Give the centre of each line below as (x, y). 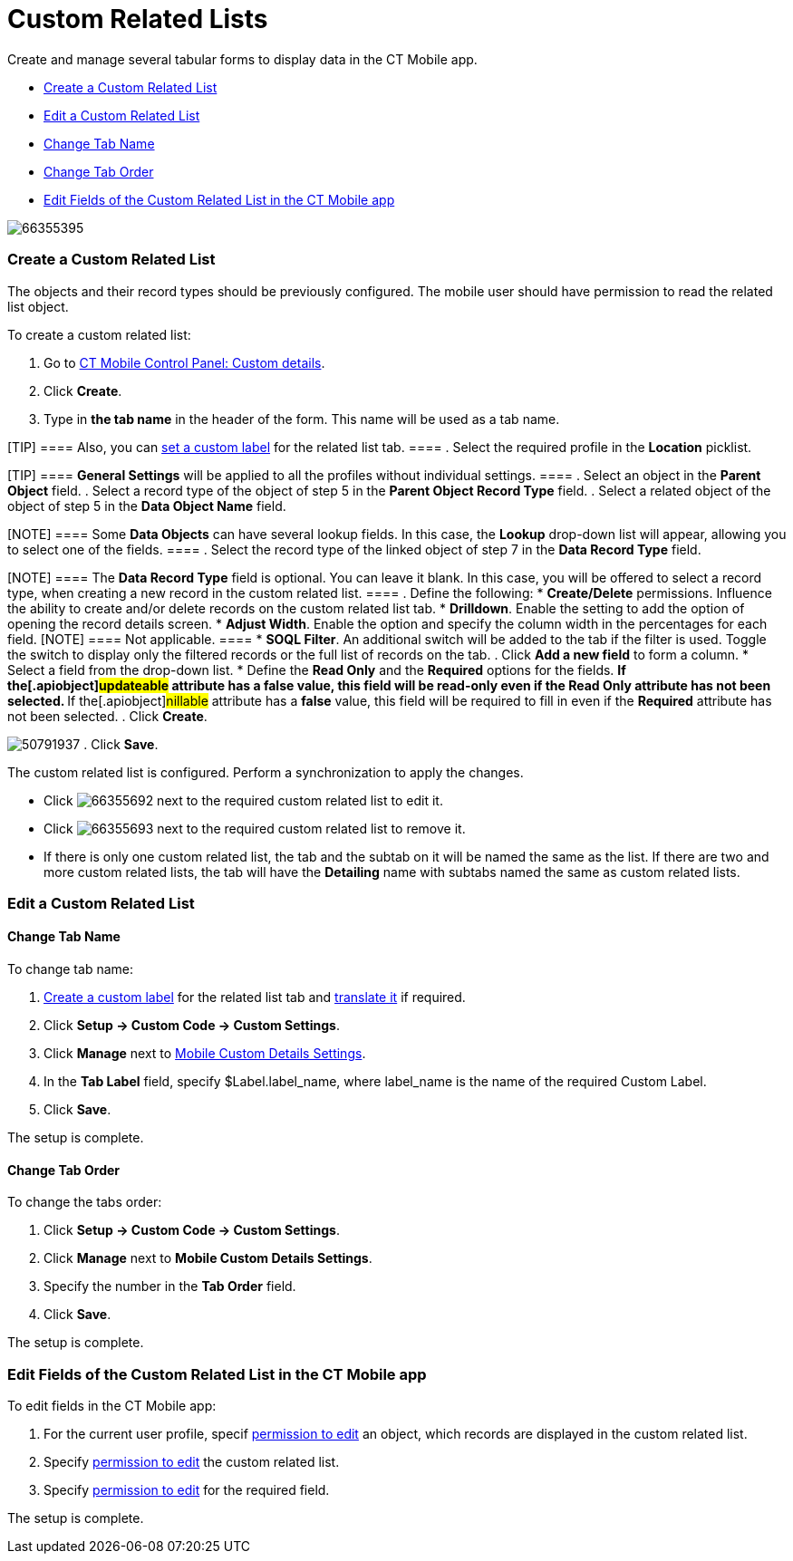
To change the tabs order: (85, 1202)
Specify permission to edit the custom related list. (192, 1462)
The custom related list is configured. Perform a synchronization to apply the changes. (266, 772)
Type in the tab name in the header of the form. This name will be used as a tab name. (302, 419)
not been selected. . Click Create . (107, 716)
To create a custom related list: (99, 334)
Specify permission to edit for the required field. (187, 1490)
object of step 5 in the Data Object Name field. (147, 506)
